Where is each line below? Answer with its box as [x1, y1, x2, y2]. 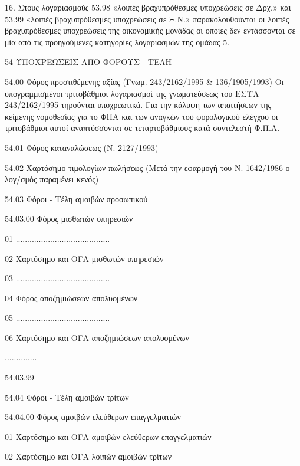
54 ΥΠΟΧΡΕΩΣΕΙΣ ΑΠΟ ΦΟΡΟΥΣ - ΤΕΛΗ [5, 55, 172, 68]
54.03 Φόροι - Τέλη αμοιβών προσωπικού [5, 192, 148, 205]
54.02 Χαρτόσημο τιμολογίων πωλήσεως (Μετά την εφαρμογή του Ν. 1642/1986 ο [5, 161, 290, 173]
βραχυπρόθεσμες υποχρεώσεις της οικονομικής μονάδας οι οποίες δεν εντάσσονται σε [5, 24, 296, 37]
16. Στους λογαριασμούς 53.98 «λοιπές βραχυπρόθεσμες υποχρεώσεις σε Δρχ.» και [5, 1, 291, 13]
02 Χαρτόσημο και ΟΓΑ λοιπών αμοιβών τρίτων [5, 450, 172, 462]
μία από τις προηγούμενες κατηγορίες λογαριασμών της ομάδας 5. [5, 35, 230, 48]
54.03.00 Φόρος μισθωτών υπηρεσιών [5, 212, 133, 225]
